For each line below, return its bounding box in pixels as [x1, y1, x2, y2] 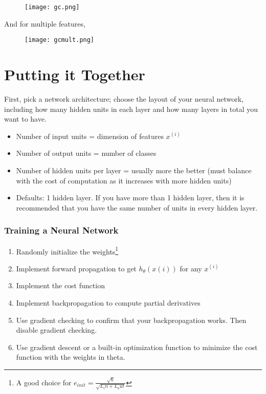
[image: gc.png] [25, 4, 80, 11]
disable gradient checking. [16, 325, 97, 335]
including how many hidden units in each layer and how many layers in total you [4, 103, 258, 114]
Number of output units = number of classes [16, 148, 157, 158]
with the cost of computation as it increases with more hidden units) [16, 175, 232, 186]
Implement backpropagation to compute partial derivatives [16, 297, 201, 308]
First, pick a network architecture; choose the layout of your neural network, [4, 94, 244, 104]
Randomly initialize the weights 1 [16, 244, 119, 257]
